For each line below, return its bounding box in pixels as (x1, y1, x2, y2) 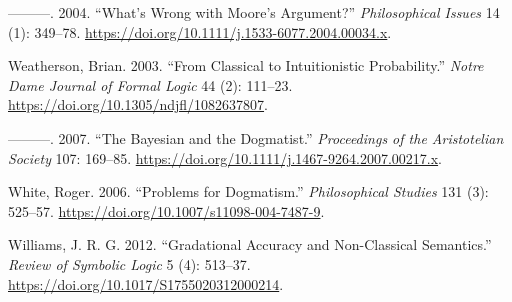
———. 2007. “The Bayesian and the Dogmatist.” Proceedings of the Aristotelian (8, 127, 504, 148)
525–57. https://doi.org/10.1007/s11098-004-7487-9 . (8, 200, 325, 221)
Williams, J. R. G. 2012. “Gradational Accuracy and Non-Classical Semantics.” (8, 234, 492, 255)
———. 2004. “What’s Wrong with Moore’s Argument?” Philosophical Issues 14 (8, 2, 500, 22)
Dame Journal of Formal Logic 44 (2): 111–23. (8, 74, 293, 95)
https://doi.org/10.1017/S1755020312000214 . (8, 273, 284, 294)
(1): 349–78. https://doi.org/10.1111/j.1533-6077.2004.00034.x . (8, 21, 392, 42)
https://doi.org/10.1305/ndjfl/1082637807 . (8, 94, 268, 115)
